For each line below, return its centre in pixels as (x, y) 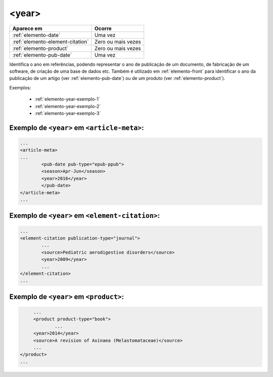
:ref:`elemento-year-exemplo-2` (68, 106)
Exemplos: (20, 87)
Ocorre (103, 28)
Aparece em (27, 28)
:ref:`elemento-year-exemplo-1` (67, 99)
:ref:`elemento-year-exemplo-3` (68, 113)
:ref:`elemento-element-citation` (51, 41)
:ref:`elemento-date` (36, 35)
